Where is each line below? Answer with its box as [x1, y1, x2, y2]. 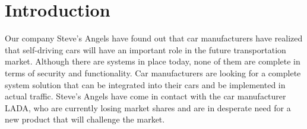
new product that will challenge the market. [5, 113, 165, 125]
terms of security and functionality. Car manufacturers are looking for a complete [5, 66, 301, 79]
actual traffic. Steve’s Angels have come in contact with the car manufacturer [5, 90, 286, 102]
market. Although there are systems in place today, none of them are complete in [5, 55, 300, 67]
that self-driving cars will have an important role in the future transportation [5, 43, 286, 56]
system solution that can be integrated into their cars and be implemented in [5, 78, 286, 91]
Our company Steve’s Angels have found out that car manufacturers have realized [5, 32, 303, 44]
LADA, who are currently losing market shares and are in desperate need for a [5, 101, 291, 114]
